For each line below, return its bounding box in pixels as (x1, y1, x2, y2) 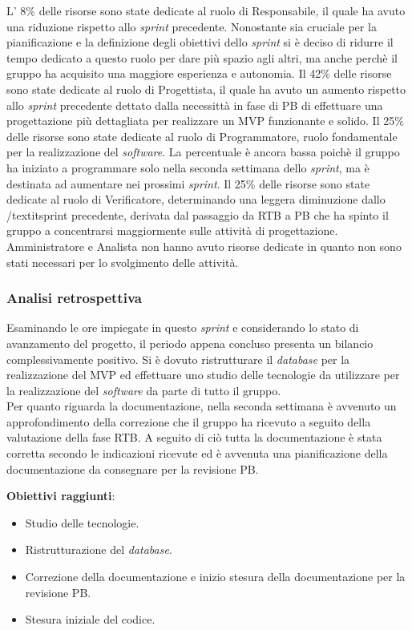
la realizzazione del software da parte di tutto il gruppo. (6, 382, 281, 398)
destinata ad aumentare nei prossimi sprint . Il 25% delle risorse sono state (6, 175, 370, 192)
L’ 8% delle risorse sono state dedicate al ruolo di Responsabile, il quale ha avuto (6, 2, 406, 18)
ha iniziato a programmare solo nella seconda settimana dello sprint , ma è (6, 159, 370, 176)
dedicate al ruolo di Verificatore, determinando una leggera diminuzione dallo (6, 191, 386, 208)
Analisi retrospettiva (6, 288, 142, 308)
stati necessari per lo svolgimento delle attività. (6, 253, 239, 270)
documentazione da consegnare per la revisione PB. (6, 460, 259, 477)
